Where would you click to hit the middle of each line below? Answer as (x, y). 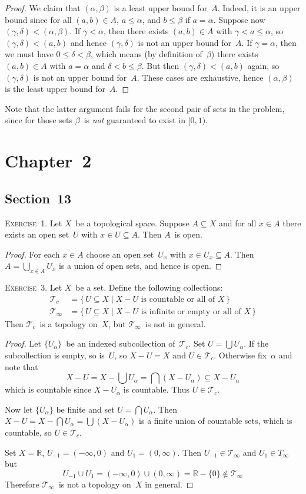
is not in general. (175, 323)
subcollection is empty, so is (55, 355)
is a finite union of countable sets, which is (216, 421)
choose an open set (120, 254)
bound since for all (38, 19)
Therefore (22, 484)
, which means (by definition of (147, 54)
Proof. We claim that (43, 8)
